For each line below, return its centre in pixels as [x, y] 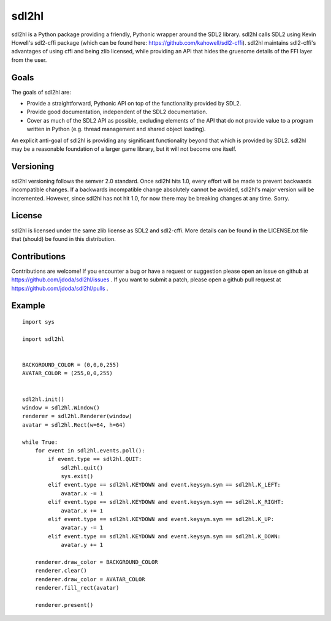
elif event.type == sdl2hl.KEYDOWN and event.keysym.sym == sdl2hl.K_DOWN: [165, 536]
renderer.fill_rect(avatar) [77, 588]
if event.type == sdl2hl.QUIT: [95, 459]
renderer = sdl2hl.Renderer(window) [77, 416]
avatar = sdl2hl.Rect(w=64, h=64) [74, 425]
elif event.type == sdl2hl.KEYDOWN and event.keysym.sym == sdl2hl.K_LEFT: [165, 485]
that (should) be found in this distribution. [64, 238]
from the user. [29, 60]
